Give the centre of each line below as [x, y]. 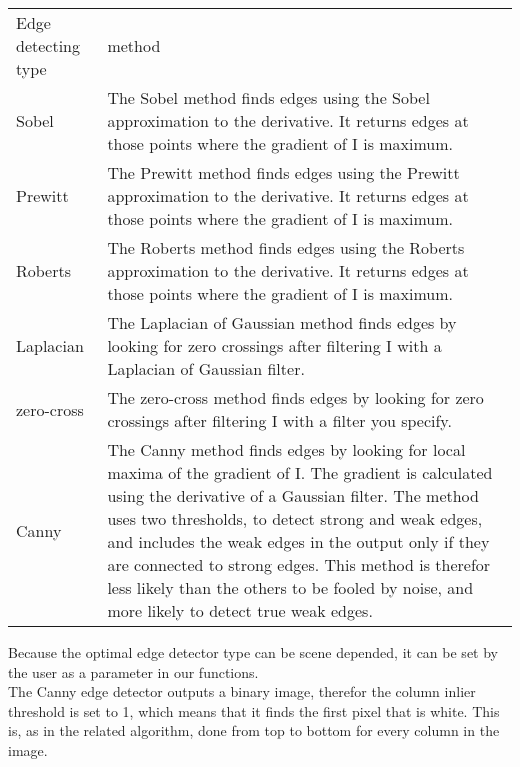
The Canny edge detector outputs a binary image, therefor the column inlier [242, 691]
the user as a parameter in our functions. [133, 671]
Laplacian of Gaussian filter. [206, 368]
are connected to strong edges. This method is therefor [299, 564]
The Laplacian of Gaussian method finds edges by [282, 322]
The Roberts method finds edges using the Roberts [286, 247]
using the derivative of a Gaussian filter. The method [293, 495]
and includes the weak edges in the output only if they [298, 541]
